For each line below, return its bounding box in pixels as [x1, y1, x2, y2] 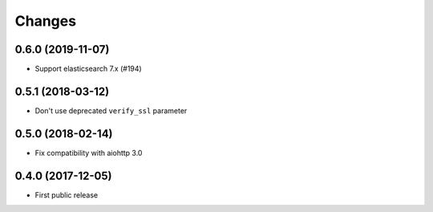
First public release [34, 190, 99, 200]
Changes [14, 12, 76, 30]
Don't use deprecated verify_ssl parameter [34, 105, 188, 116]
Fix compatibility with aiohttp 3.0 [34, 148, 143, 157]
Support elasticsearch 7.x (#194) [34, 64, 142, 74]
